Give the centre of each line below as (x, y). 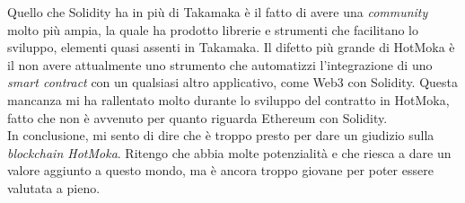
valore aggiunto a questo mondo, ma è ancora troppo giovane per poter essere (220, 170)
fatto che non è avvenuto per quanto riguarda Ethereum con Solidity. (197, 117)
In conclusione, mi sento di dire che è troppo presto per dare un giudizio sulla (221, 135)
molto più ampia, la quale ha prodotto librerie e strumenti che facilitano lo (213, 29)
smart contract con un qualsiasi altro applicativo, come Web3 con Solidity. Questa (233, 82)
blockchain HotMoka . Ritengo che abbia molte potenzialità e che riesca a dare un (229, 152)
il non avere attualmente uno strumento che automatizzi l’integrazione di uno (220, 64)
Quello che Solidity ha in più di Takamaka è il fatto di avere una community (218, 12)
